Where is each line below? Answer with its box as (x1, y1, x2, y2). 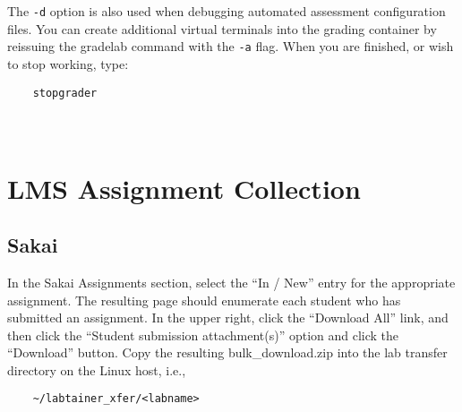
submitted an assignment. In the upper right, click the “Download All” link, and (7, 308, 449, 327)
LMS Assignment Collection (7, 169, 361, 206)
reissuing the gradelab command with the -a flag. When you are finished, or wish (7, 37, 454, 56)
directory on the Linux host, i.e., (7, 360, 186, 379)
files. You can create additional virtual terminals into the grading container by (7, 19, 437, 38)
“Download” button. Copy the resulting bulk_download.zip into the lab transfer (7, 343, 448, 362)
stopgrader (32, 86, 98, 99)
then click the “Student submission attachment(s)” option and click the (7, 325, 399, 344)
